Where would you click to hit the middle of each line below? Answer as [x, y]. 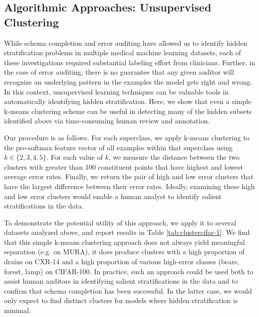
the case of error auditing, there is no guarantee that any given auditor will [119, 72]
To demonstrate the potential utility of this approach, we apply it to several [120, 222]
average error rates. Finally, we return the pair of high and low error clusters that [129, 176]
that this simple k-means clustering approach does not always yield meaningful [125, 242]
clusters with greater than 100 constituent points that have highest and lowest [124, 166]
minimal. [17, 310]
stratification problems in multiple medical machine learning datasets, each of [123, 53]
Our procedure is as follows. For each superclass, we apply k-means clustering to [127, 137]
